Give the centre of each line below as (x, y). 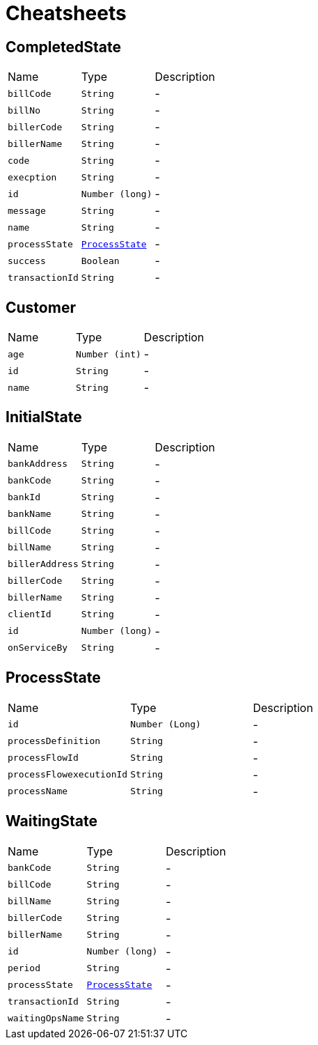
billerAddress (43, 564)
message (27, 210)
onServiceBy (38, 648)
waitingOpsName (46, 1019)
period (24, 968)
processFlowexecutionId (68, 775)
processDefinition (54, 741)
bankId (24, 497)
